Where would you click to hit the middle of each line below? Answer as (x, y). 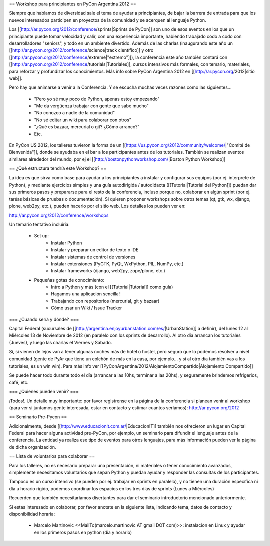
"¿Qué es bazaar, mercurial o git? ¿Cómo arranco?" (87, 127)
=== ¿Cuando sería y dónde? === (44, 319)
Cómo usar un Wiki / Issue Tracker (87, 308)
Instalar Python (67, 243)
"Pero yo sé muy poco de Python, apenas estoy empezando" (97, 99)
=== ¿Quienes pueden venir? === (44, 392)
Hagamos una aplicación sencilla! (86, 294)
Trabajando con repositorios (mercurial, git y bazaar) (105, 301)
